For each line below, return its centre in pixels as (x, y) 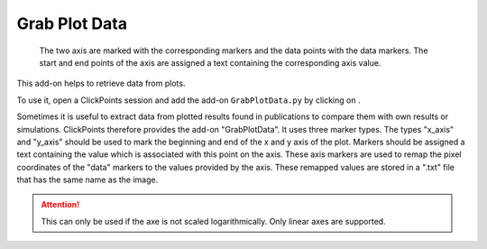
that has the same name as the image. (87, 180)
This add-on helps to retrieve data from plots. (101, 83)
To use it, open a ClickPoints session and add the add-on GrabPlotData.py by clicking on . (188, 100)
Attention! (60, 205)
